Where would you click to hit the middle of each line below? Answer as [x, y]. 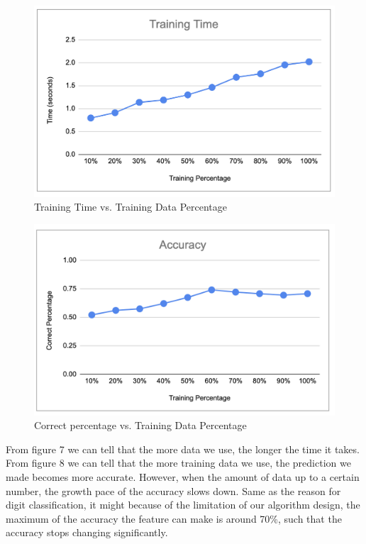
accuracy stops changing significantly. [87, 532]
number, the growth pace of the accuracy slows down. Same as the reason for [173, 490]
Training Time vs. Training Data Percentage [131, 207]
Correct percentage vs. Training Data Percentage [140, 425]
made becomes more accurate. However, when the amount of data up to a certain [183, 477]
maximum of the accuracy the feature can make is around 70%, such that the [174, 518]
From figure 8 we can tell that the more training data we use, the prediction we [178, 463]
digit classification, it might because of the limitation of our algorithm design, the [183, 505]
